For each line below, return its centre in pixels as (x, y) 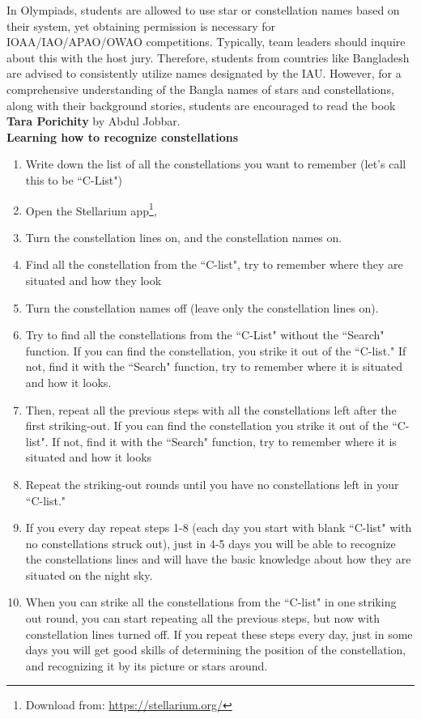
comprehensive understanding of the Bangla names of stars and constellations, (200, 89)
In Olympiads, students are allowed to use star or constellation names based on (203, 10)
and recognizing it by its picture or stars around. (147, 665)
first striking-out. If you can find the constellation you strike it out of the (207, 425)
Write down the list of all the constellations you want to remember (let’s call (216, 164)
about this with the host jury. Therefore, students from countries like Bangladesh (208, 57)
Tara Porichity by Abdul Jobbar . (94, 121)
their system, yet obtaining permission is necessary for (141, 26)
